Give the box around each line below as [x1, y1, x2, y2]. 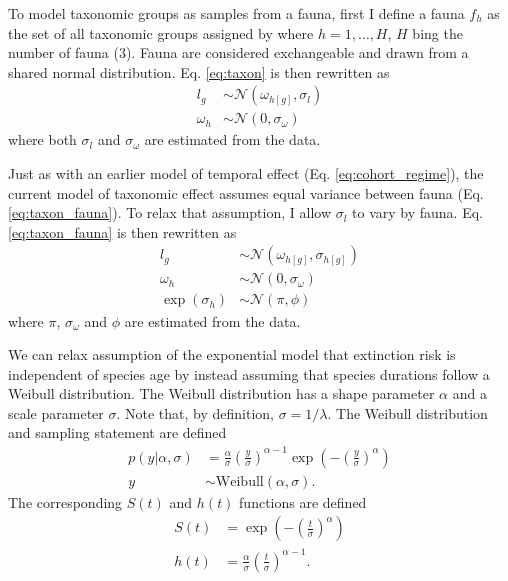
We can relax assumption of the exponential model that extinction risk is [8, 344, 456, 365]
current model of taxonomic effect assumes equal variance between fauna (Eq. [8, 182, 484, 203]
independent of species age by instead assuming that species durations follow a [8, 363, 490, 384]
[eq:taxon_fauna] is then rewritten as [8, 221, 237, 242]
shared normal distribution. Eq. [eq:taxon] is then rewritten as [8, 61, 390, 82]
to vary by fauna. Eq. [352, 202, 483, 223]
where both [8, 129, 77, 150]
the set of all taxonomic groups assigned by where [8, 22, 314, 43]
